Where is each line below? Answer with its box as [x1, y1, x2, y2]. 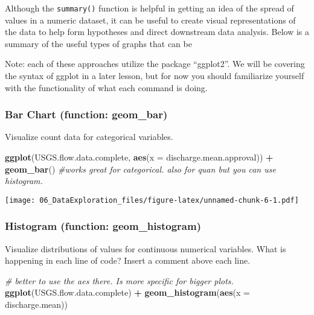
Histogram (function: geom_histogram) [5, 218, 201, 234]
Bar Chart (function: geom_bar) [5, 107, 168, 122]
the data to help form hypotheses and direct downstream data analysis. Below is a [5, 25, 309, 38]
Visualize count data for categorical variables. [5, 130, 173, 143]
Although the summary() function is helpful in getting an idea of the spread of [5, 2, 294, 14]
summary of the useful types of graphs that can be [5, 37, 192, 49]
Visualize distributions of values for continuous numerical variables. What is [5, 242, 286, 255]
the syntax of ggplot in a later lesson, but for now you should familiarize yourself [5, 69, 304, 82]
